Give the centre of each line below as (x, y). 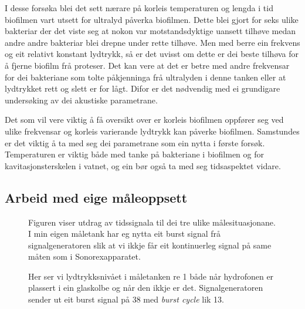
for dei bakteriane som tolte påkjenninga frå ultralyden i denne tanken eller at (145, 77)
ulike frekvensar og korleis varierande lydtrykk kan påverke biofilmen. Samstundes (152, 131)
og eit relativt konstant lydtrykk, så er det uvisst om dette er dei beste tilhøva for (152, 54)
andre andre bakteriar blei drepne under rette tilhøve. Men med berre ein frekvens (152, 42)
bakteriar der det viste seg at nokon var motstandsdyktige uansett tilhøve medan (150, 31)
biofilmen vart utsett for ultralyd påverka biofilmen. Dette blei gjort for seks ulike (152, 19)
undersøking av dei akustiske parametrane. (81, 100)
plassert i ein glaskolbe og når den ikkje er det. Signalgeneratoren (146, 288)
